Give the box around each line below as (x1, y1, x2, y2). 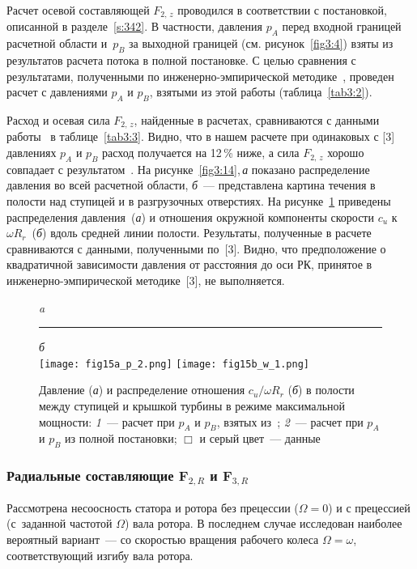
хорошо (327, 144, 364, 161)
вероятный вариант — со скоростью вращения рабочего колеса (6, 531, 319, 547)
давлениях (6, 144, 57, 161)
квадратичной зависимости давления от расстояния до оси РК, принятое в (6, 256, 372, 273)
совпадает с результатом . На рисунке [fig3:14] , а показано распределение (6, 160, 370, 177)
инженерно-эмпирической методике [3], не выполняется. (6, 272, 285, 289)
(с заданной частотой (6, 515, 113, 532)
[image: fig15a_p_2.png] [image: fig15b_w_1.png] (39, 358, 309, 370)
